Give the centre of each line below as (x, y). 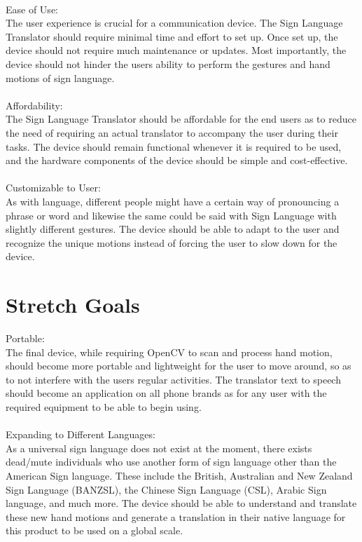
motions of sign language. (60, 77)
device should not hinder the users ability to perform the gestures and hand (168, 63)
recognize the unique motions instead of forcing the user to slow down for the (172, 242)
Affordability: (34, 105)
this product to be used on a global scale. (95, 530)
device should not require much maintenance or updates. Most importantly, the (176, 50)
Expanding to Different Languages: (81, 434)
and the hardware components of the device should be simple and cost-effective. (177, 160)
